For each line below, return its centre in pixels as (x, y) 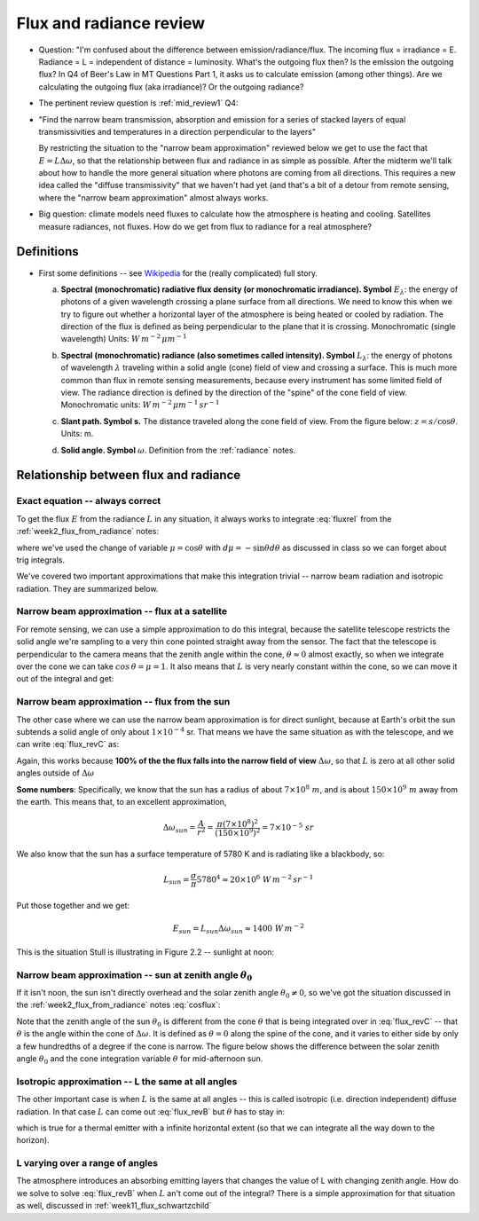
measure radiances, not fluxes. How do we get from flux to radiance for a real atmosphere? (205, 226)
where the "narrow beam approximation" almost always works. (153, 197)
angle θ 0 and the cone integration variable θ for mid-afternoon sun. (140, 1060)
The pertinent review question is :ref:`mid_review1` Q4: (138, 103)
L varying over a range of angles (87, 1163)
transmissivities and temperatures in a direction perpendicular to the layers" (177, 131)
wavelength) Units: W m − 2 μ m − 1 (124, 339)
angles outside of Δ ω (55, 773)
